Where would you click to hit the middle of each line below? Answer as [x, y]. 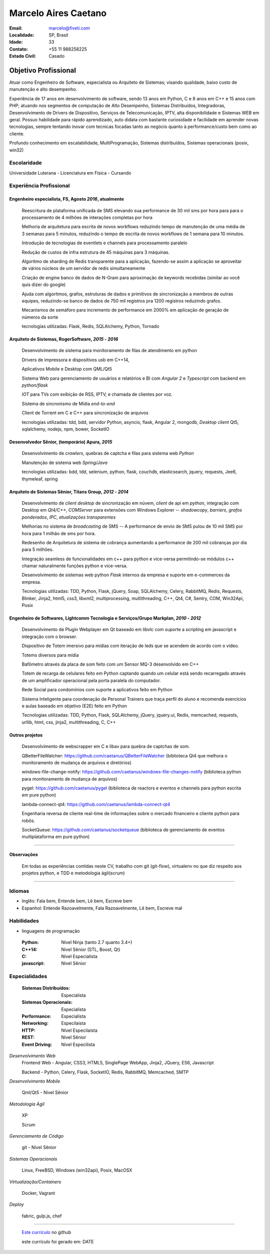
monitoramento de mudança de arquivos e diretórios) [77, 762]
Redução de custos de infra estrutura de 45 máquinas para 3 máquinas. [96, 252]
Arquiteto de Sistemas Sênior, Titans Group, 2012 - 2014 [69, 492]
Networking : [35, 1023]
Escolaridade [25, 163]
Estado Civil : [23, 56]
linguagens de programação [51, 931]
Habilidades [24, 921]
